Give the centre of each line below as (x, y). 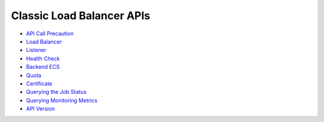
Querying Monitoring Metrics (62, 100)
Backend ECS (43, 67)
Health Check (43, 58)
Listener (36, 50)
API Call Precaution (50, 33)
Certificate (39, 83)
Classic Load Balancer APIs (81, 16)
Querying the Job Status (56, 92)
